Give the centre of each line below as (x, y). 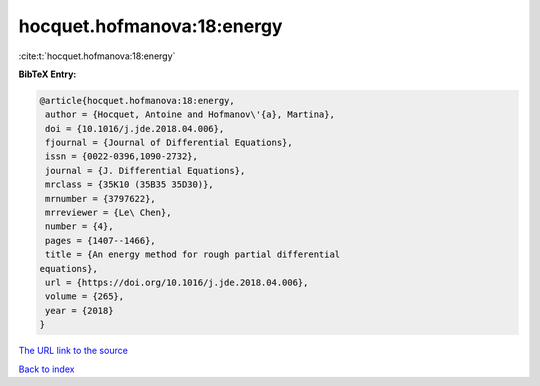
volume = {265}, (85, 296)
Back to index (46, 369)
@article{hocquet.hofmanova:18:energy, (137, 100)
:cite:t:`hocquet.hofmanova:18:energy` (97, 56)
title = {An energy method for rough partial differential (193, 254)
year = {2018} (79, 310)
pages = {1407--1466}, (101, 240)
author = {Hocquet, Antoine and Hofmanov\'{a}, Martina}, (190, 114)
